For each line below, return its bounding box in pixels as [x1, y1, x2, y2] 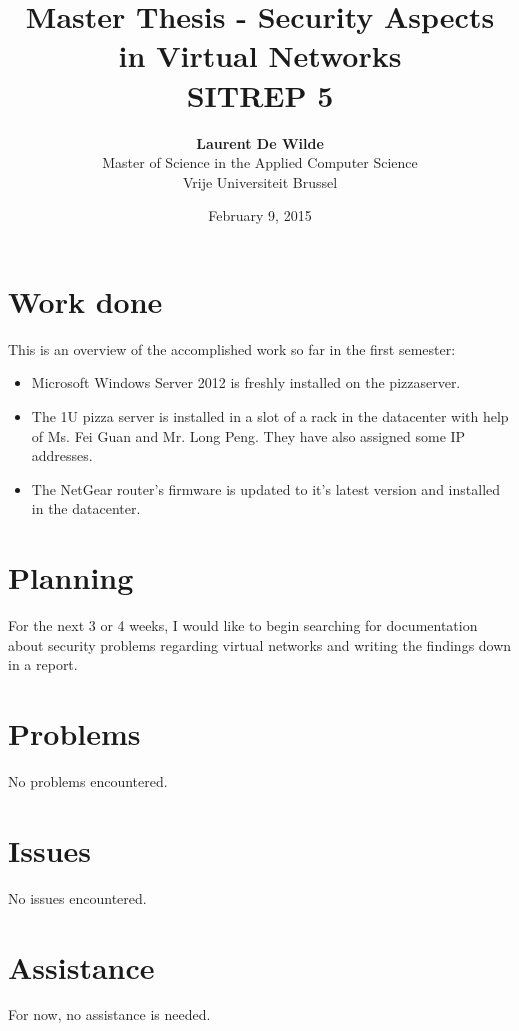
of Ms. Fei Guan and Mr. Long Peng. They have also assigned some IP [31, 425, 466, 446]
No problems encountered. [8, 771, 168, 791]
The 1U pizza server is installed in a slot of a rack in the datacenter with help [31, 406, 509, 426]
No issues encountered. [8, 887, 147, 908]
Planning [8, 557, 134, 598]
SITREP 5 [186, 74, 334, 115]
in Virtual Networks [118, 35, 402, 76]
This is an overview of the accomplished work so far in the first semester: [8, 338, 456, 359]
